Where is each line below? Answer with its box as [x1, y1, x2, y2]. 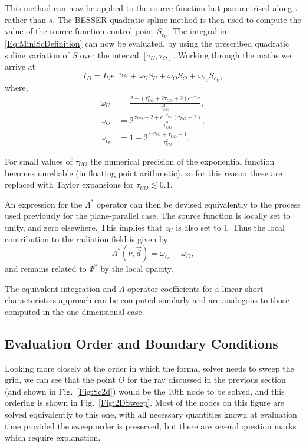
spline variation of [5, 48, 70, 61]
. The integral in [167, 25, 227, 37]
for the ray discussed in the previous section [127, 373, 286, 386]
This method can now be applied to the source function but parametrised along [5, 2, 292, 14]
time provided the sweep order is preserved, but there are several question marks [5, 419, 297, 432]
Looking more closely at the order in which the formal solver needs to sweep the [5, 361, 294, 374]
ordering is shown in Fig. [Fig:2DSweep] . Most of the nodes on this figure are [5, 396, 285, 409]
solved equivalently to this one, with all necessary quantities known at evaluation [5, 408, 297, 420]
